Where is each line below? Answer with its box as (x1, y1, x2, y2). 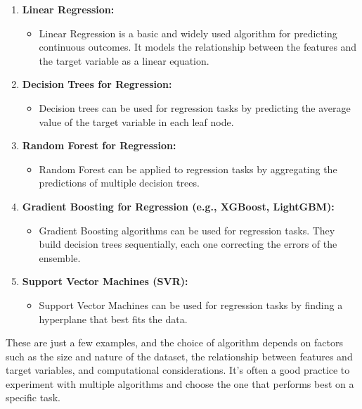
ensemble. (39, 250, 81, 265)
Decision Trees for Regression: (22, 77, 172, 92)
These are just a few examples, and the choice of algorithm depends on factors (6, 335, 343, 350)
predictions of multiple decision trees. (39, 175, 200, 190)
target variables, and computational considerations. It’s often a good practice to (6, 363, 350, 377)
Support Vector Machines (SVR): (22, 274, 188, 289)
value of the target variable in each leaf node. (39, 114, 234, 129)
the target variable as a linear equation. (39, 53, 209, 68)
